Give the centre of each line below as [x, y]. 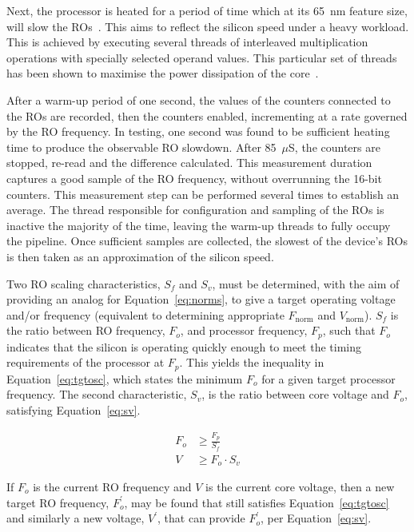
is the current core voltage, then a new [300, 487]
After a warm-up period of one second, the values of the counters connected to [199, 99]
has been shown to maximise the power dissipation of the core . [163, 73]
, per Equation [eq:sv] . [316, 518]
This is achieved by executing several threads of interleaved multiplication [187, 42]
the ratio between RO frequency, [86, 330]
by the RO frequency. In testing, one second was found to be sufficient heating [198, 131]
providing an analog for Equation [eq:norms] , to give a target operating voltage [201, 299]
